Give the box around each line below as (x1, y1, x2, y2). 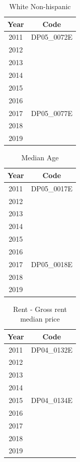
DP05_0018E (31, 258, 72, 269)
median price (20, 313, 60, 324)
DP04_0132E (31, 344, 72, 355)
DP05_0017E (31, 183, 72, 193)
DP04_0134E (31, 394, 72, 405)
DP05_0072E (31, 32, 72, 42)
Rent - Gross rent (13, 303, 67, 314)
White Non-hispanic (9, 1, 71, 11)
